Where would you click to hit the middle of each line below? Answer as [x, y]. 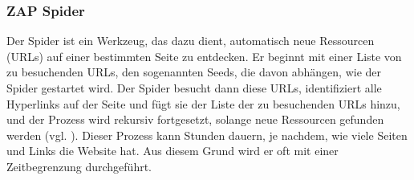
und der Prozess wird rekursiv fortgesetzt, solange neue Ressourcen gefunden [195, 119]
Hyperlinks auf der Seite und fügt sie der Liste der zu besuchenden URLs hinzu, [203, 103]
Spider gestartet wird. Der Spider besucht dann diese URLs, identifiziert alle [194, 88]
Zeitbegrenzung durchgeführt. [79, 166]
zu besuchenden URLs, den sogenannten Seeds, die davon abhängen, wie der [194, 72]
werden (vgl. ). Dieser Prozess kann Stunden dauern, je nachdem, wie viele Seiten [207, 135]
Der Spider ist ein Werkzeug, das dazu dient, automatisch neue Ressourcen [191, 41]
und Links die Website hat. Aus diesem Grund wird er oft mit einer [172, 151]
